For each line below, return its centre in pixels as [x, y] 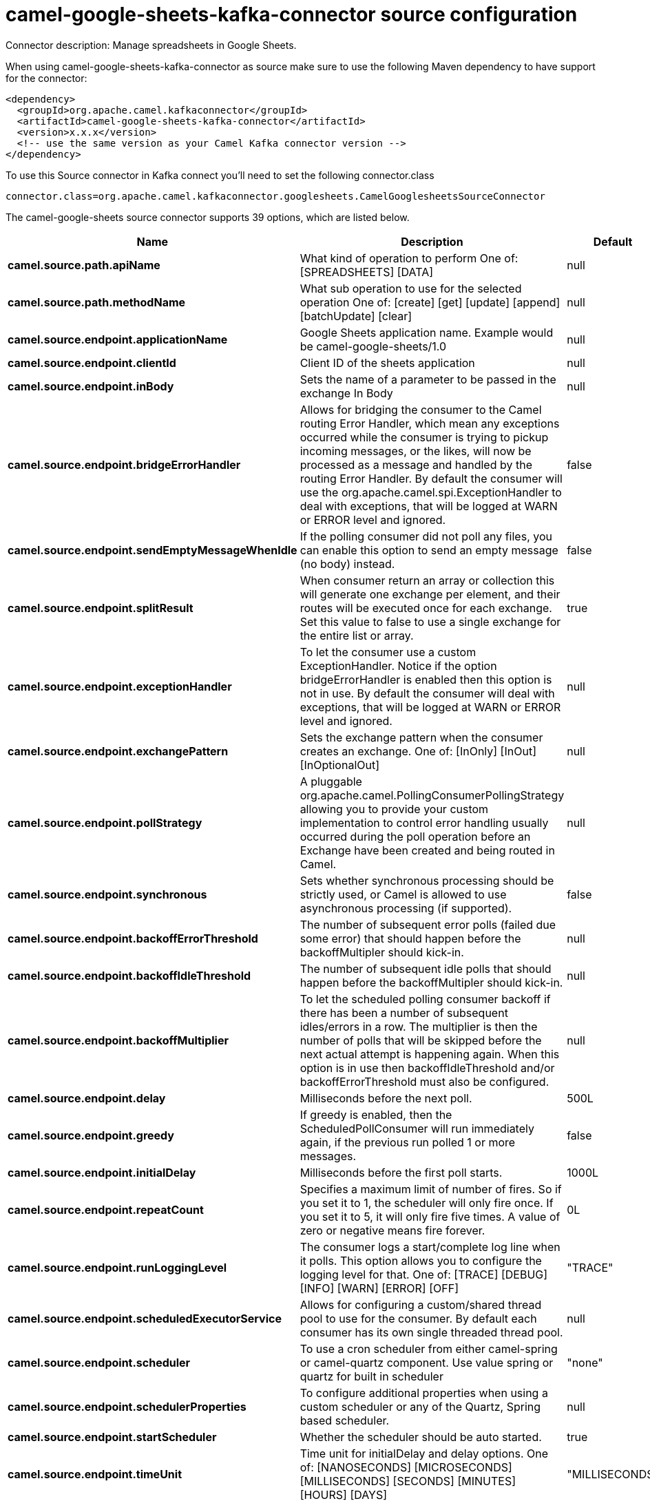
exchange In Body [346, 393]
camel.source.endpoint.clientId [92, 363]
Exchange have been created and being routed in [427, 850]
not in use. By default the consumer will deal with [427, 693]
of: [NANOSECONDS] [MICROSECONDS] [406, 1467]
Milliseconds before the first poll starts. [401, 1172]
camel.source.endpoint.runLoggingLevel [117, 1267]
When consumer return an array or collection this [427, 580]
